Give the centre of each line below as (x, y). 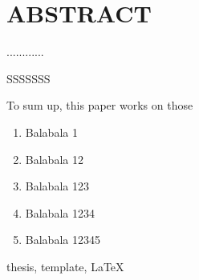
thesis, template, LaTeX (65, 266)
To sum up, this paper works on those (100, 105)
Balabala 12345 (63, 240)
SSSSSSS (28, 78)
